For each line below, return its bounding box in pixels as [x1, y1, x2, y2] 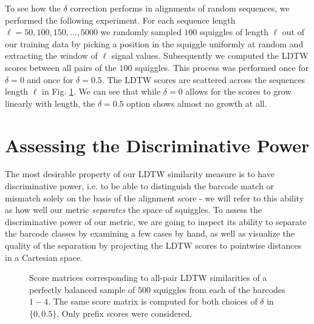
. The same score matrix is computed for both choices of [48, 295, 258, 308]
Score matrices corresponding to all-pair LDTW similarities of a [29, 271, 267, 284]
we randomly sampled [100, 25, 182, 38]
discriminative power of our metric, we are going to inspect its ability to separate [5, 215, 307, 228]
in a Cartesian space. [5, 251, 83, 263]
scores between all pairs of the [5, 61, 117, 73]
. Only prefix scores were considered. [56, 307, 193, 319]
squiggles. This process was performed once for [135, 61, 309, 73]
